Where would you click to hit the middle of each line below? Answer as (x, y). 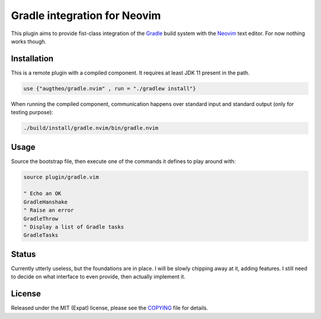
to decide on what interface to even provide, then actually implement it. (98, 277)
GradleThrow (41, 218)
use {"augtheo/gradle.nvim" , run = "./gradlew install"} (110, 88)
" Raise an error (49, 210)
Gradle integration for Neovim (86, 15)
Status (23, 254)
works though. (29, 41)
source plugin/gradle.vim (61, 177)
